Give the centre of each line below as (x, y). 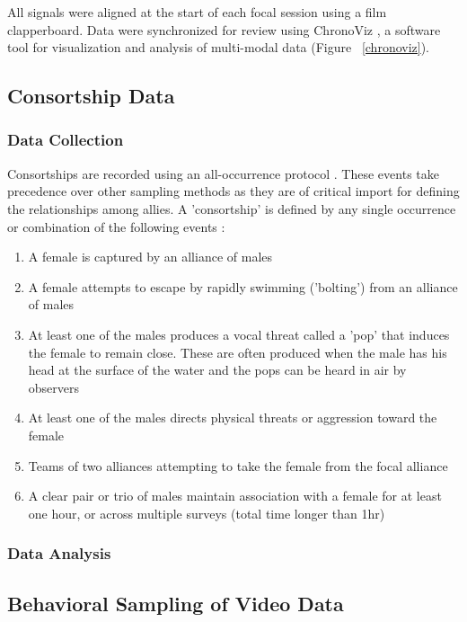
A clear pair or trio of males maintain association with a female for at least (235, 496)
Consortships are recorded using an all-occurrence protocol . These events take (223, 173)
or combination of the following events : (116, 226)
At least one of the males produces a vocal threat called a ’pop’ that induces (239, 334)
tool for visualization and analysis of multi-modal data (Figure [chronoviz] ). (219, 47)
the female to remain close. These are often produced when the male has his (238, 352)
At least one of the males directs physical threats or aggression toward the (233, 418)
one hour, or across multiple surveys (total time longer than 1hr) (207, 513)
